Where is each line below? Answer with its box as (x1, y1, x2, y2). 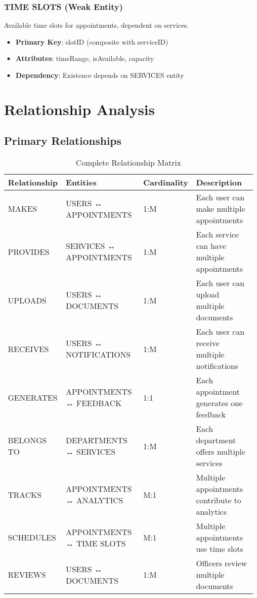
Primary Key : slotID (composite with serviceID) (15, 36, 169, 47)
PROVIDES (8, 245, 50, 257)
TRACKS (8, 488, 42, 500)
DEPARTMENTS (66, 434, 128, 446)
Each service (196, 229, 239, 240)
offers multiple (196, 446, 246, 458)
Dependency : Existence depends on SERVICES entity (15, 70, 184, 80)
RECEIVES (8, 343, 49, 355)
